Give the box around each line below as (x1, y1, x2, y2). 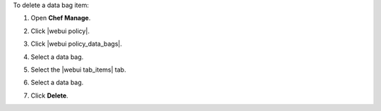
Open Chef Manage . (30, 14, 91, 22)
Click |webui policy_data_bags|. (30, 39, 123, 48)
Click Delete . (30, 91, 68, 100)
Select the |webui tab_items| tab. (30, 65, 126, 74)
